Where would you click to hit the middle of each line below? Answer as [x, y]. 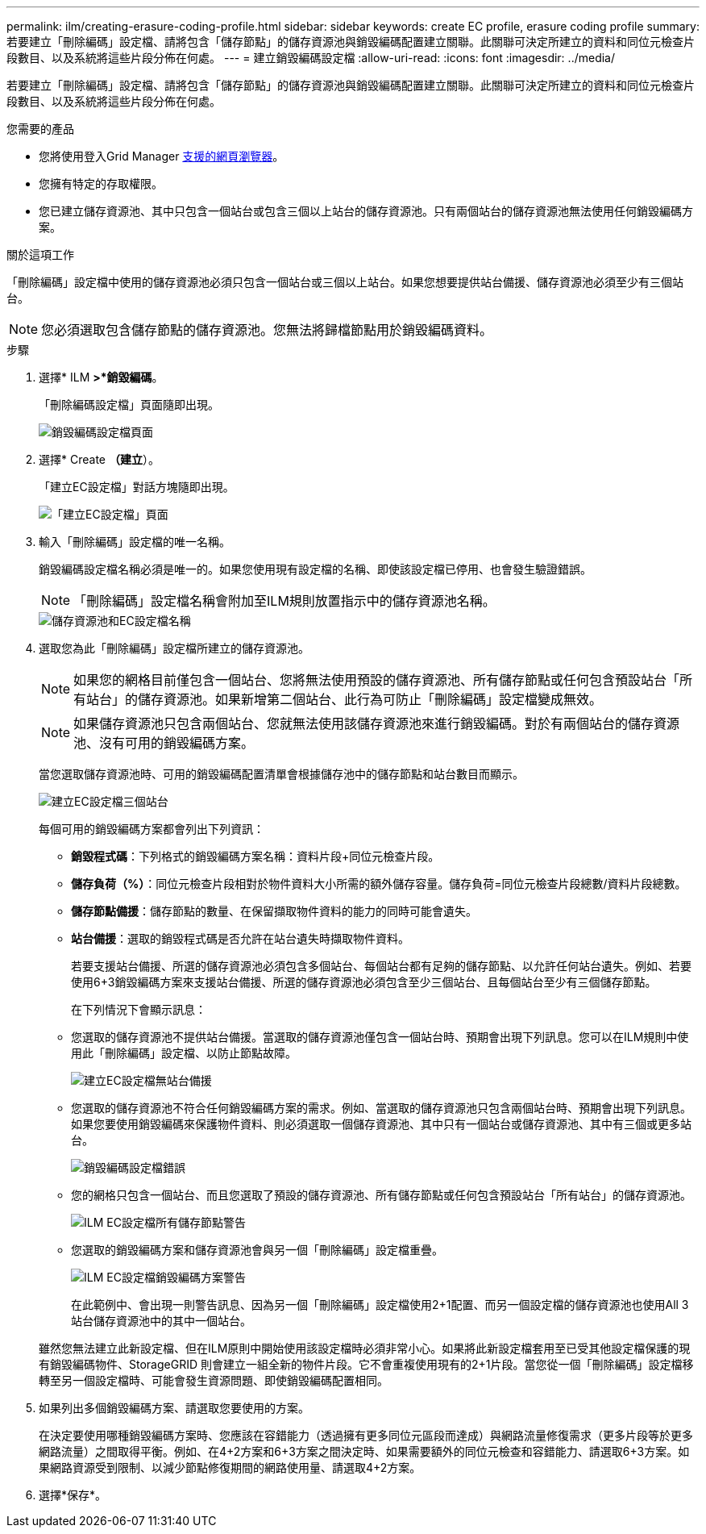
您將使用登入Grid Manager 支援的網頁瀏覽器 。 [162, 156]
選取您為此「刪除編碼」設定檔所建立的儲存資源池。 [174, 648]
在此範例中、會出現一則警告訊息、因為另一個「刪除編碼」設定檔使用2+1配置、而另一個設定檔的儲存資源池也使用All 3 [380, 1305]
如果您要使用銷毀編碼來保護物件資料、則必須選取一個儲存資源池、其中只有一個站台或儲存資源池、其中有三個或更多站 [381, 1124]
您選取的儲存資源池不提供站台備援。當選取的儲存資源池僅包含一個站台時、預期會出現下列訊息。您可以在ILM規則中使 [380, 1037]
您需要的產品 [40, 129]
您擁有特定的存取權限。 [101, 183]
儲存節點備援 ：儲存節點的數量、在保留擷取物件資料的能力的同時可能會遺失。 [274, 911]
